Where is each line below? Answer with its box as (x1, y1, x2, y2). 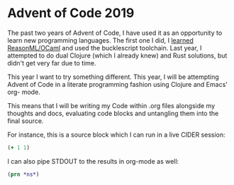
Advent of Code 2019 (7, 5, 135, 21)
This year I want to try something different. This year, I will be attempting (7, 73, 220, 81)
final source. (7, 116, 44, 125)
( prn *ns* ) (7, 171, 40, 178)
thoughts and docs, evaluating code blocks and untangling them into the (7, 109, 219, 117)
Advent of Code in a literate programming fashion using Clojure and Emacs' (7, 80, 228, 88)
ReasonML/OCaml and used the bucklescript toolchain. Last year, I (7, 43, 202, 52)
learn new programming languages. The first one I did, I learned (7, 36, 194, 44)
